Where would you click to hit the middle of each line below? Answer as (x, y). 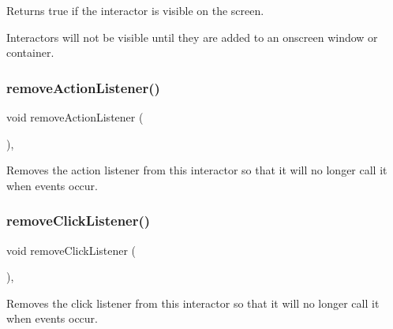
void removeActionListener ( (75, 117)
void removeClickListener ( (71, 250)
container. (30, 52)
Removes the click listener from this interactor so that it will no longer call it (193, 303)
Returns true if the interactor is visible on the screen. (135, 10)
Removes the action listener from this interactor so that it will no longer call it (197, 170)
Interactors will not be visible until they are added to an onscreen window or (192, 37)
